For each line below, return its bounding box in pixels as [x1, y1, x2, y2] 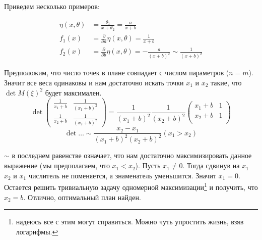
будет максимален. [45, 87, 102, 98]
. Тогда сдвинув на [182, 160, 240, 171]
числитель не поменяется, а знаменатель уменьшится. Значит [28, 170, 217, 180]
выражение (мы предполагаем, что [4, 160, 110, 171]
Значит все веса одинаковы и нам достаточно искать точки [4, 77, 184, 87]
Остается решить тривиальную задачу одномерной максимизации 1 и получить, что [4, 180, 258, 192]
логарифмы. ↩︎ [16, 226, 58, 236]
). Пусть [135, 160, 161, 171]
